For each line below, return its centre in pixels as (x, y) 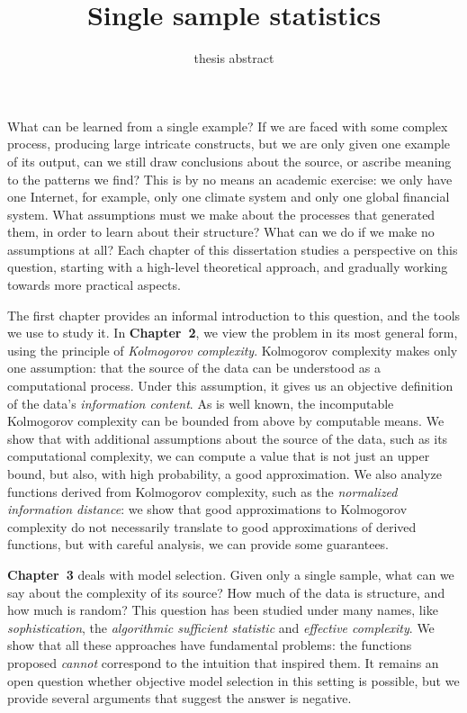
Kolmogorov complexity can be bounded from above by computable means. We (226, 421)
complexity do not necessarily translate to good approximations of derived (212, 526)
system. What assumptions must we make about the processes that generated (221, 214)
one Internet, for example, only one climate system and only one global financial (229, 197)
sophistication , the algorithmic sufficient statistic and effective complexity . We (221, 627)
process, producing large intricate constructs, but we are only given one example (229, 144)
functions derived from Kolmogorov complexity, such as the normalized (202, 491)
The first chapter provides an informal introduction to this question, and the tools (234, 315)
